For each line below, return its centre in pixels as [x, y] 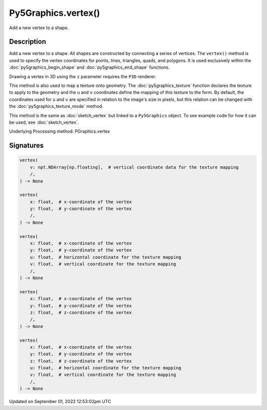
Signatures [26, 146]
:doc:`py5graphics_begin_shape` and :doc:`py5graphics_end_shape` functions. [89, 67]
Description [28, 42]
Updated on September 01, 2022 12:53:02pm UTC [60, 402]
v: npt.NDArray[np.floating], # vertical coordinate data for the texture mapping [134, 167]
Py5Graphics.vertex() [55, 13]
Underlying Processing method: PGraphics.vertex [60, 132]
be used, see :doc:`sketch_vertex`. [44, 122]
